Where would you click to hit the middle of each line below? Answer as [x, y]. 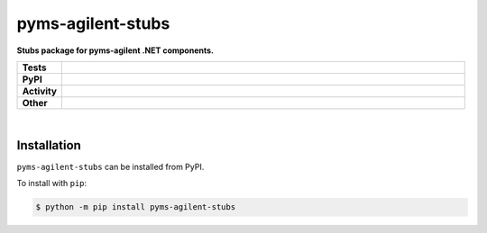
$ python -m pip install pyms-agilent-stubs [136, 207]
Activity [40, 91]
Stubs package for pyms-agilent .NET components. [115, 50]
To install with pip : [52, 184]
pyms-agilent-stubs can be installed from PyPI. [110, 166]
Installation [49, 145]
